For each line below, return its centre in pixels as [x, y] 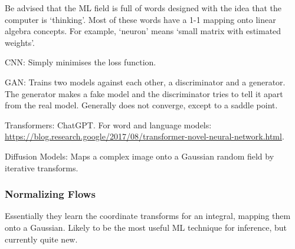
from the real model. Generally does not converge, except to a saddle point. [141, 105]
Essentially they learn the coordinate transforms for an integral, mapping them [148, 216]
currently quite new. [41, 239]
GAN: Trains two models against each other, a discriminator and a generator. [145, 82]
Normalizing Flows [50, 194]
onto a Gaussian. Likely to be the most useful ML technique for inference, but [146, 227]
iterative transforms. [42, 167]
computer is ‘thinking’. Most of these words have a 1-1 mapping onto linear [140, 19]
